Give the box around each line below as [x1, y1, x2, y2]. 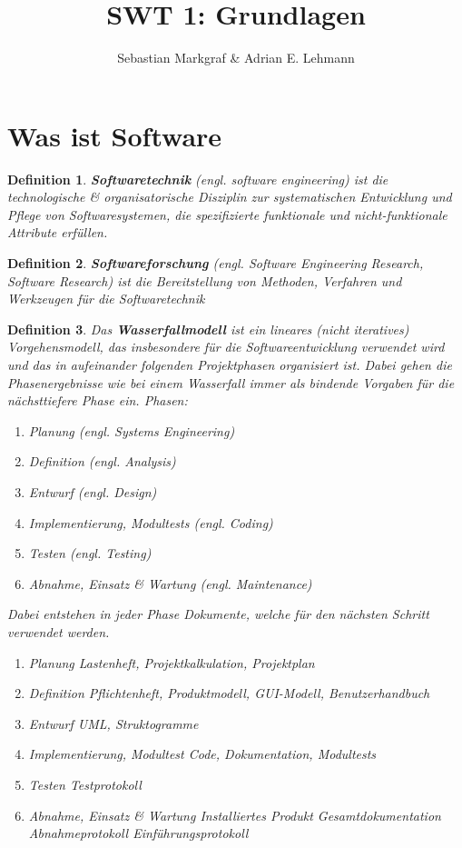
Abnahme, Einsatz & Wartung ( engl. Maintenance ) [28, 574, 312, 593]
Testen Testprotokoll [28, 774, 142, 793]
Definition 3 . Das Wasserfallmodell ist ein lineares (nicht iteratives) [7, 319, 409, 338]
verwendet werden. [7, 622, 110, 641]
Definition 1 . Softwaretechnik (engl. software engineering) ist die [7, 169, 388, 188]
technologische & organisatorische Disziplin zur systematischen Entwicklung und [7, 187, 452, 206]
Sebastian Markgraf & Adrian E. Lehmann [117, 48, 355, 67]
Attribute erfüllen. [7, 223, 108, 242]
